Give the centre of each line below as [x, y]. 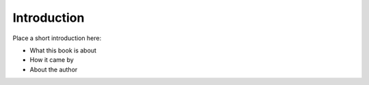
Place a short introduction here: [57, 38]
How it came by [52, 60]
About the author [54, 69]
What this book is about [63, 50]
